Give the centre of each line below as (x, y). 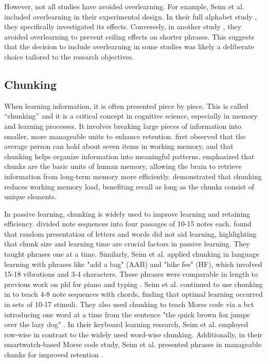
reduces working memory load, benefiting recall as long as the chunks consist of (129, 186)
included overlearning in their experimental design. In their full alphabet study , (131, 16)
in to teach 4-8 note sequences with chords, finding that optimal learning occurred (133, 294)
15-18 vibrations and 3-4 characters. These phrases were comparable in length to (131, 274)
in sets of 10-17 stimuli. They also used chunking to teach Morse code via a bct (129, 304)
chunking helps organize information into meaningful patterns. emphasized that (129, 156)
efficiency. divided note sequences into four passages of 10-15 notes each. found (128, 224)
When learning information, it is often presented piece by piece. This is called (126, 106)
